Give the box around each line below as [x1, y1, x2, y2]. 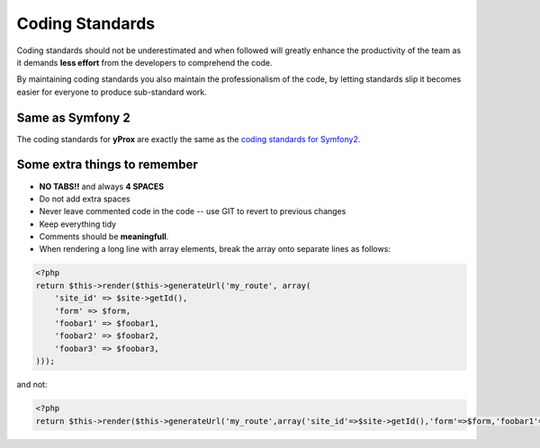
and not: [16, 379, 48, 390]
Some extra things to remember [16, 157, 198, 173]
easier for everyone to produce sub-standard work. [16, 86, 207, 97]
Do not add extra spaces [39, 193, 130, 204]
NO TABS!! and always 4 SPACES [39, 181, 165, 192]
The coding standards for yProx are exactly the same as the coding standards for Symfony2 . [16, 133, 361, 144]
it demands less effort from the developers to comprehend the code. [16, 57, 273, 67]
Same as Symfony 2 [16, 110, 130, 125]
